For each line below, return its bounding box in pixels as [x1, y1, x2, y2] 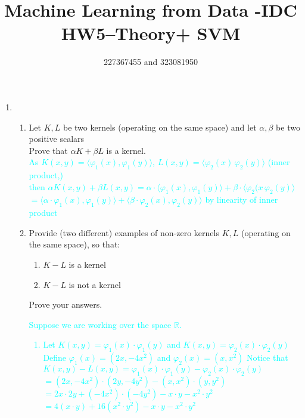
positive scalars [29, 132, 85, 145]
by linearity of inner [205, 193, 278, 206]
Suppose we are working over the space [29, 318, 172, 330]
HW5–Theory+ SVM [61, 21, 241, 45]
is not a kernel [69, 278, 121, 290]
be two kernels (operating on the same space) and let [63, 120, 257, 133]
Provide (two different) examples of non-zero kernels [29, 226, 219, 239]
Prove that [29, 144, 68, 156]
